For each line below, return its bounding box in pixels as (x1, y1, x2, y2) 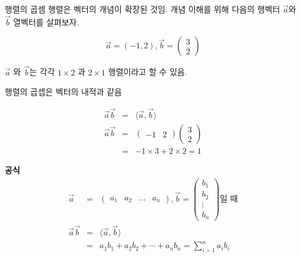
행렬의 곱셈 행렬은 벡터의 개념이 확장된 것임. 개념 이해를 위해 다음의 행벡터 (5, 3, 280, 15)
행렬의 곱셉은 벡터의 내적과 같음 (5, 85, 122, 98)
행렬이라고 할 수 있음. (108, 65, 187, 78)
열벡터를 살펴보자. (13, 15, 80, 28)
